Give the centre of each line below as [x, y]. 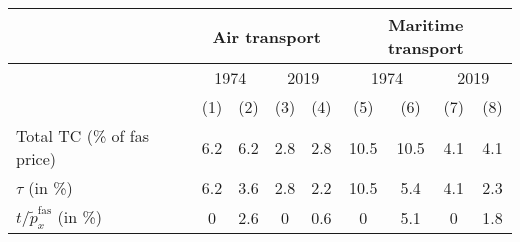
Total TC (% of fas [82, 135]
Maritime [426, 24]
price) [36, 158]
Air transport [266, 36]
